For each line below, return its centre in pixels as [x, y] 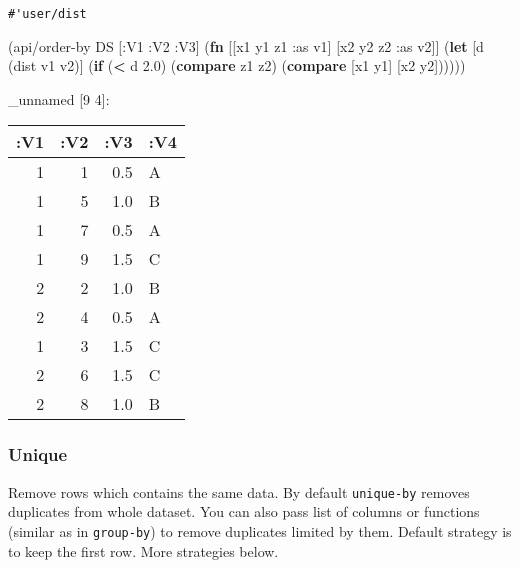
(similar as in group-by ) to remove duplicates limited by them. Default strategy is [260, 530]
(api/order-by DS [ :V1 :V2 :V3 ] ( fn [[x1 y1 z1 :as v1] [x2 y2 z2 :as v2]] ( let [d [246, 45]
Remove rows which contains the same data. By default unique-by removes [239, 491]
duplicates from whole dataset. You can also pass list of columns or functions [244, 511]
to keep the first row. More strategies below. [143, 550]
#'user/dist [47, 14]
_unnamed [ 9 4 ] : [59, 98]
